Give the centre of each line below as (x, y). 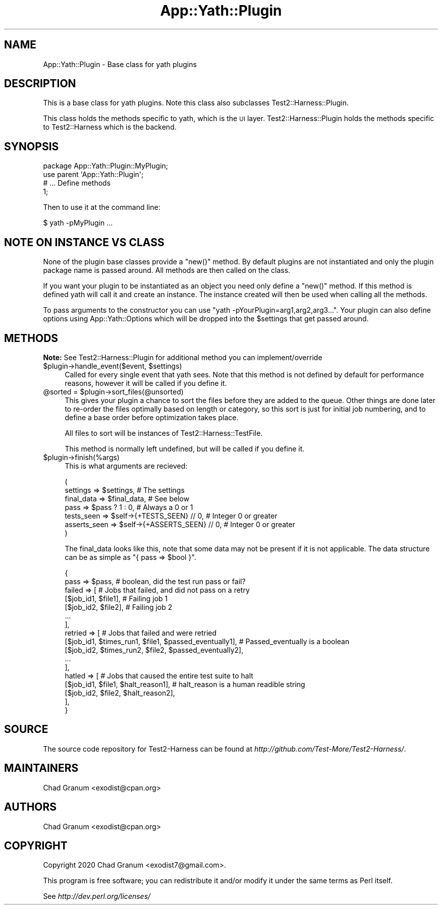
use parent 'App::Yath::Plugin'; (93, 175)
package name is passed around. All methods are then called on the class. (167, 270)
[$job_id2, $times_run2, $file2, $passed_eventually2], (154, 650)
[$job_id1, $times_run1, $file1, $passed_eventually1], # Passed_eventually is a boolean (207, 641)
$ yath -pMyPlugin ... (78, 223)
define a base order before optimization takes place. (152, 417)
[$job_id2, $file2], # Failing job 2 (119, 607)
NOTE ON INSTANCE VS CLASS (84, 242)
